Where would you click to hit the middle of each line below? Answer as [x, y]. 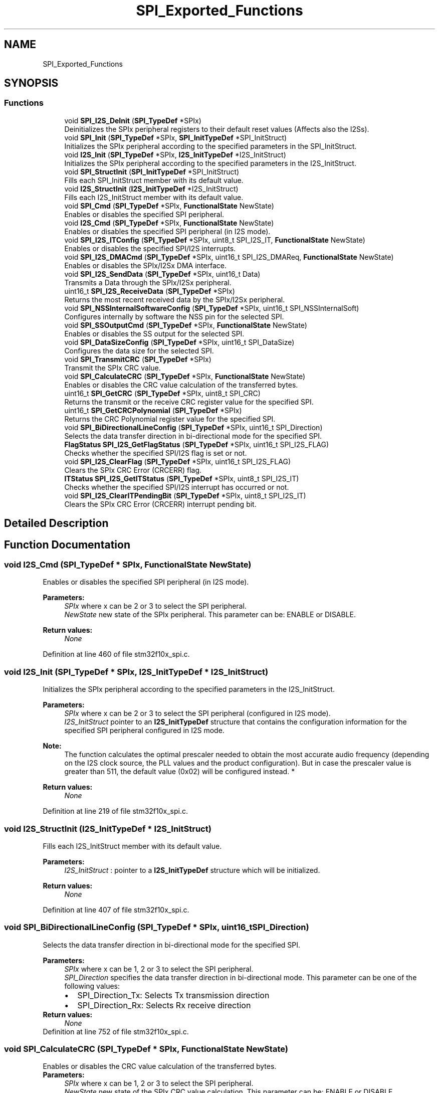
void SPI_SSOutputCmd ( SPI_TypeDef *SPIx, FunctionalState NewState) [186, 325]
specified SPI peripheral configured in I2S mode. [144, 731]
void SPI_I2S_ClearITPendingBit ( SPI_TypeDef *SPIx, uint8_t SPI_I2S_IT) [185, 495]
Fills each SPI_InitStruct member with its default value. [154, 180]
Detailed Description [56, 523]
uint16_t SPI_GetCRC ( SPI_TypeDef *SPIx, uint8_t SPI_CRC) [162, 393]
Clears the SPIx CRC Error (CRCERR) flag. [133, 470]
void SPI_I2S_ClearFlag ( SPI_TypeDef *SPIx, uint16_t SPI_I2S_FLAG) [177, 461]
